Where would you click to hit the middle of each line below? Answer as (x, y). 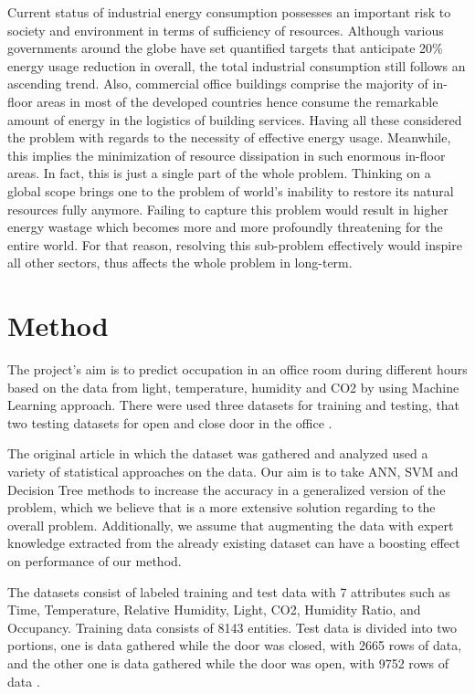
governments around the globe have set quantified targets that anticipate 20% (225, 48)
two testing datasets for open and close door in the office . (170, 422)
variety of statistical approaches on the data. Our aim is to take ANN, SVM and (233, 471)
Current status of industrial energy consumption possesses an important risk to (229, 12)
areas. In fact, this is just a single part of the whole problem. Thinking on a (219, 173)
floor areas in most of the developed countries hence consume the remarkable (223, 101)
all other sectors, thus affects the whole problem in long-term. (180, 263)
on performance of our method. (95, 560)
